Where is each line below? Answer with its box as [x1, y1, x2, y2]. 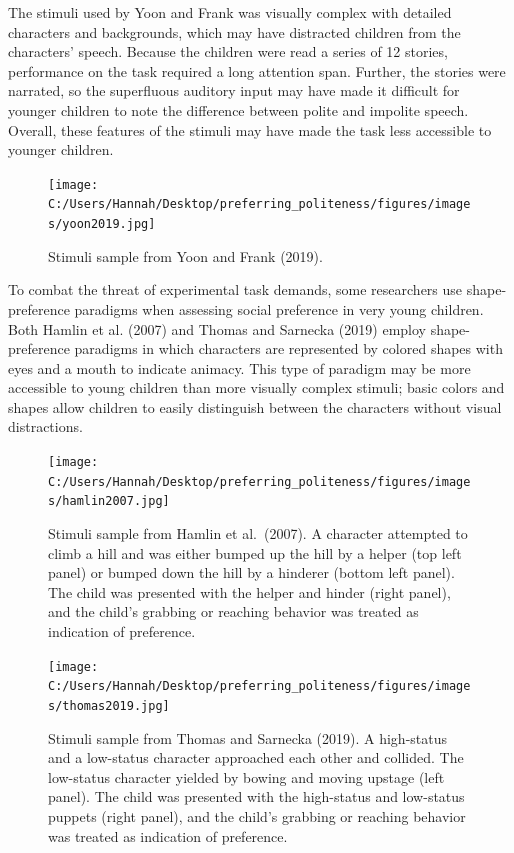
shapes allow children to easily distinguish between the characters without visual [8, 396, 502, 417]
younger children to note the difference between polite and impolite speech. [8, 99, 469, 120]
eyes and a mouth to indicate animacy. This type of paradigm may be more [8, 357, 471, 378]
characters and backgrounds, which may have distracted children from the [8, 21, 461, 42]
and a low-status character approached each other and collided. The [48, 747, 464, 768]
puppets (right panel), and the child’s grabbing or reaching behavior [48, 805, 466, 826]
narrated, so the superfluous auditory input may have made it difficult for [8, 80, 460, 101]
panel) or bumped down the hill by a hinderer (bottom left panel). [48, 562, 455, 583]
